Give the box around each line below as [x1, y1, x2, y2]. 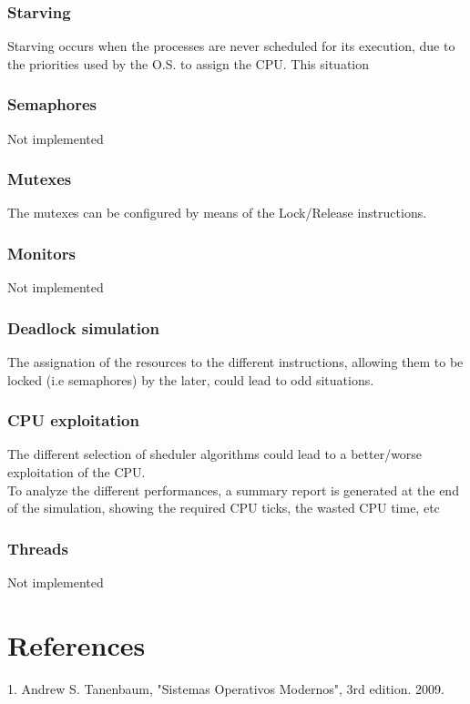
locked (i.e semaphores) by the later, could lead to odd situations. [7, 370, 374, 389]
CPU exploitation [7, 409, 139, 432]
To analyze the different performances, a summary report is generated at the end [7, 480, 459, 499]
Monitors [7, 241, 76, 264]
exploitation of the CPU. [7, 463, 146, 482]
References [7, 626, 146, 663]
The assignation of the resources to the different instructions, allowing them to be [7, 352, 464, 372]
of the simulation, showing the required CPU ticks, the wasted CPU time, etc [7, 498, 440, 517]
